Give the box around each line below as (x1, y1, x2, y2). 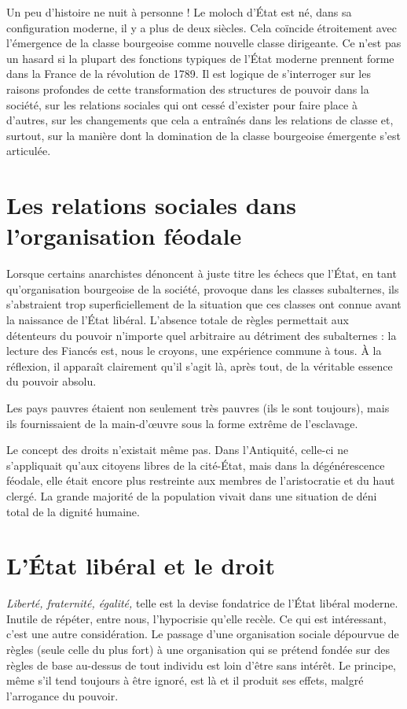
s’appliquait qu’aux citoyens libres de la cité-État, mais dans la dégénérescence (6, 456, 385, 473)
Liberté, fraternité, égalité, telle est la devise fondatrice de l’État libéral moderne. (6, 595, 398, 611)
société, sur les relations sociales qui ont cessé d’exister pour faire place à (6, 96, 357, 113)
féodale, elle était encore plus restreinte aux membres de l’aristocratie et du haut (6, 472, 395, 489)
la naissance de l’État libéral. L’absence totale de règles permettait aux (6, 312, 349, 328)
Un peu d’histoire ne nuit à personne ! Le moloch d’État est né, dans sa (6, 4, 352, 20)
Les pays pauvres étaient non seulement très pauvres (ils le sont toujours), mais (6, 400, 390, 415)
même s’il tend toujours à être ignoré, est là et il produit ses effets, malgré (6, 672, 364, 689)
